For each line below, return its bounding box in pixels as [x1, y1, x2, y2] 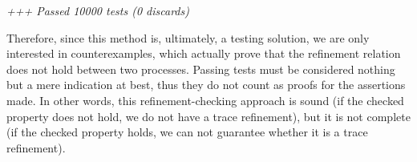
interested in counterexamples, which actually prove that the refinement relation [6, 45, 401, 62]
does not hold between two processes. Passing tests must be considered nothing [6, 60, 395, 77]
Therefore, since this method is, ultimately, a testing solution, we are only [6, 29, 370, 46]
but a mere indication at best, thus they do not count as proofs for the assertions [6, 76, 406, 93]
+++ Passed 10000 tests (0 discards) [6, 2, 189, 18]
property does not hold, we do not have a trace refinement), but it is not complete [6, 107, 411, 124]
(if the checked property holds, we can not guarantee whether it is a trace [6, 124, 368, 140]
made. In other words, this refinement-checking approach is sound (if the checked [6, 91, 404, 108]
